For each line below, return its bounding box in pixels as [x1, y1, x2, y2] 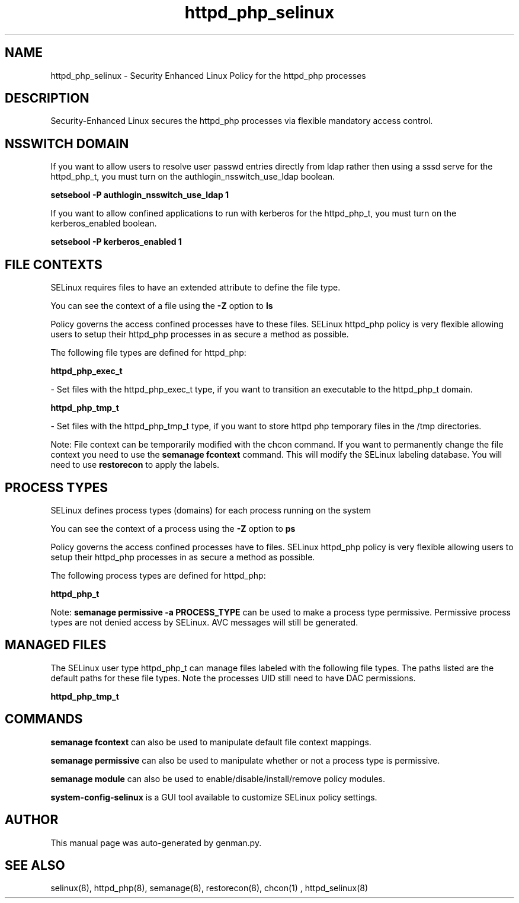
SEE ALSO [5, 857, 65, 873]
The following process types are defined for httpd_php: [50, 570, 266, 580]
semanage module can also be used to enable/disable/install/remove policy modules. [50, 773, 386, 784]
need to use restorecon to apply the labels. [50, 460, 220, 470]
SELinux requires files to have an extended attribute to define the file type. [50, 282, 341, 293]
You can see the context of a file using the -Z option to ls [50, 301, 273, 311]
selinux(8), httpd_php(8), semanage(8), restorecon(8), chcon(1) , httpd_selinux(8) [50, 883, 369, 894]
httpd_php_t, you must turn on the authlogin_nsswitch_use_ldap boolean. [50, 171, 335, 182]
